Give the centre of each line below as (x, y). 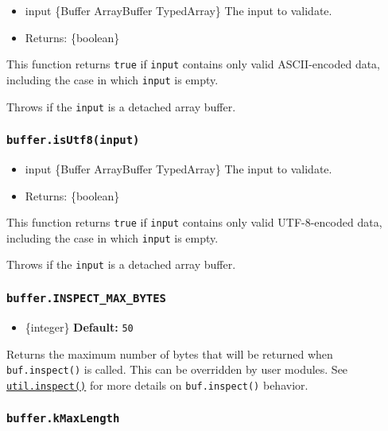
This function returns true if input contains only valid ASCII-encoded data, (194, 64)
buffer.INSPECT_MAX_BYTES (86, 299)
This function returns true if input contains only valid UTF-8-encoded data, (194, 222)
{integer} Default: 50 (79, 326)
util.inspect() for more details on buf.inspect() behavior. (157, 384)
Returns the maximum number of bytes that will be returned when (170, 353)
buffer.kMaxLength (63, 419)
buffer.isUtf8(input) (73, 140)
